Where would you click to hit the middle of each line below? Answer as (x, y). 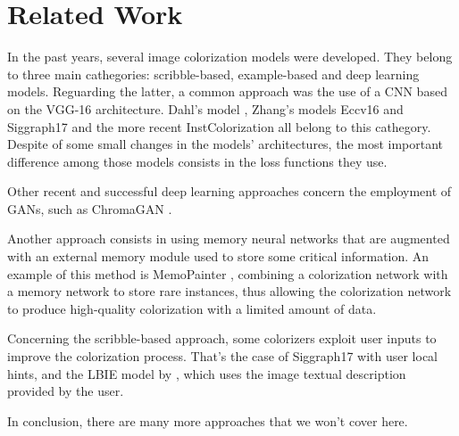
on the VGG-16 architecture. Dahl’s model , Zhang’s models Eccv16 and (205, 108)
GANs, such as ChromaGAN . (90, 208)
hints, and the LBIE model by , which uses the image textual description (207, 373)
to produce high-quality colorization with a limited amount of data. (192, 308)
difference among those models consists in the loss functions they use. (197, 161)
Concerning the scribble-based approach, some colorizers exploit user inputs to (222, 338)
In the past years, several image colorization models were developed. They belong (230, 57)
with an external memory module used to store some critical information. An (218, 256)
